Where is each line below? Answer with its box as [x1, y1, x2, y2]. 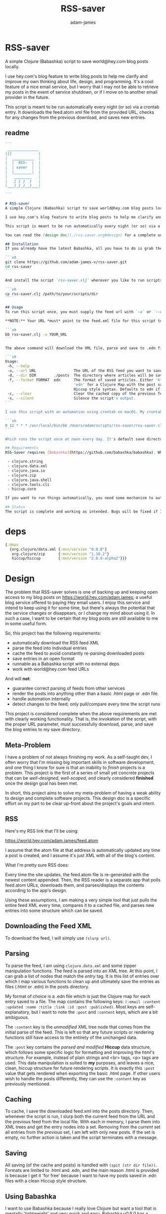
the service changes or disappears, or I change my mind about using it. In [5, 610, 155, 616]
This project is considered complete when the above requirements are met [5, 711, 157, 717]
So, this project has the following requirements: [5, 630, 101, 636]
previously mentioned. [5, 1081, 51, 1087]
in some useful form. [5, 621, 47, 627]
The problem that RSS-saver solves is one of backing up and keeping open [5, 589, 158, 595]
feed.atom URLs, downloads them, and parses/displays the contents [5, 882, 144, 888]
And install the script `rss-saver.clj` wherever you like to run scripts [5, 278, 163, 283]
